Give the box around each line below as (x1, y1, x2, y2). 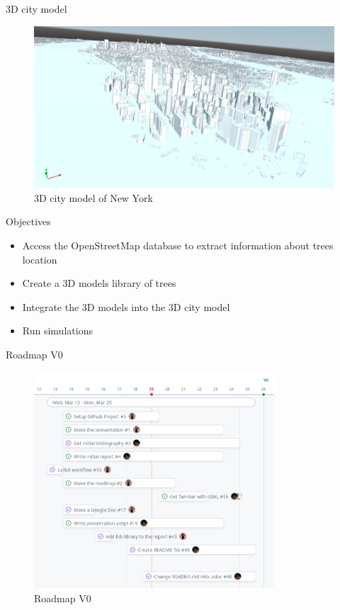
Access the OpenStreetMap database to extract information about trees (22, 237, 334, 252)
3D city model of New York (34, 190, 153, 205)
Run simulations (22, 323, 93, 338)
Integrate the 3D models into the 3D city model (22, 299, 230, 314)
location (22, 252, 57, 266)
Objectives (6, 214, 51, 229)
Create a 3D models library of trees (22, 276, 176, 290)
